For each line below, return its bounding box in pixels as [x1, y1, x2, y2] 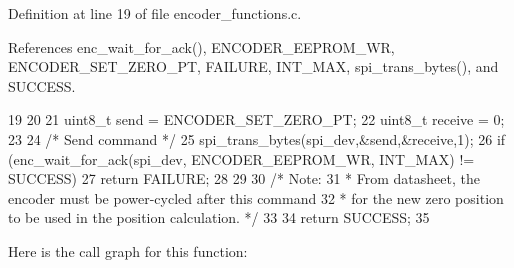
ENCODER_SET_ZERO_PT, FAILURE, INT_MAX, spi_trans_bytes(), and [8, 56, 499, 77]
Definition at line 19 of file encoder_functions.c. [8, 3, 302, 23]
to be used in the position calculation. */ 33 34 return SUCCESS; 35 [8, 207, 430, 228]
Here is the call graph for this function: [8, 240, 248, 261]
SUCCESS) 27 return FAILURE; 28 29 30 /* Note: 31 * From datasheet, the [8, 168, 480, 189]
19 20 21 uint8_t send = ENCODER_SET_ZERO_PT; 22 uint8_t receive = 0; [8, 109, 505, 130]
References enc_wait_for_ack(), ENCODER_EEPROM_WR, [8, 36, 395, 57]
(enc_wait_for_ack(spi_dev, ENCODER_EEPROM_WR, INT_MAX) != [8, 148, 475, 169]
